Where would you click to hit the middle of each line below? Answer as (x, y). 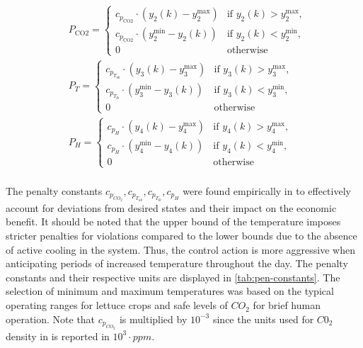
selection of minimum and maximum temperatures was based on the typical (170, 291)
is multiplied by (153, 319)
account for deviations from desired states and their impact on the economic (171, 207)
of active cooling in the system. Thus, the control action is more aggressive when (181, 249)
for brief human (287, 305)
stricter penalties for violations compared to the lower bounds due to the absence (181, 236)
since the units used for (263, 319)
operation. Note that (51, 319)
